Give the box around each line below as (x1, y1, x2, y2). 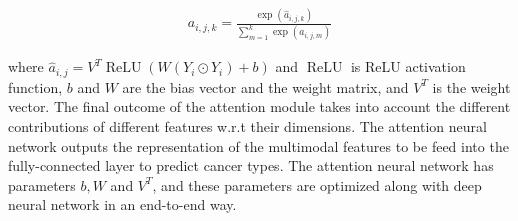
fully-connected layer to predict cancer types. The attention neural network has (8, 155, 494, 176)
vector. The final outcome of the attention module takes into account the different (8, 96, 511, 117)
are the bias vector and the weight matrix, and (122, 76, 409, 97)
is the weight (432, 76, 511, 97)
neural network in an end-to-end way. (8, 194, 237, 215)
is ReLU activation (350, 56, 466, 77)
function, (8, 76, 63, 97)
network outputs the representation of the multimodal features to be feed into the (8, 135, 509, 156)
